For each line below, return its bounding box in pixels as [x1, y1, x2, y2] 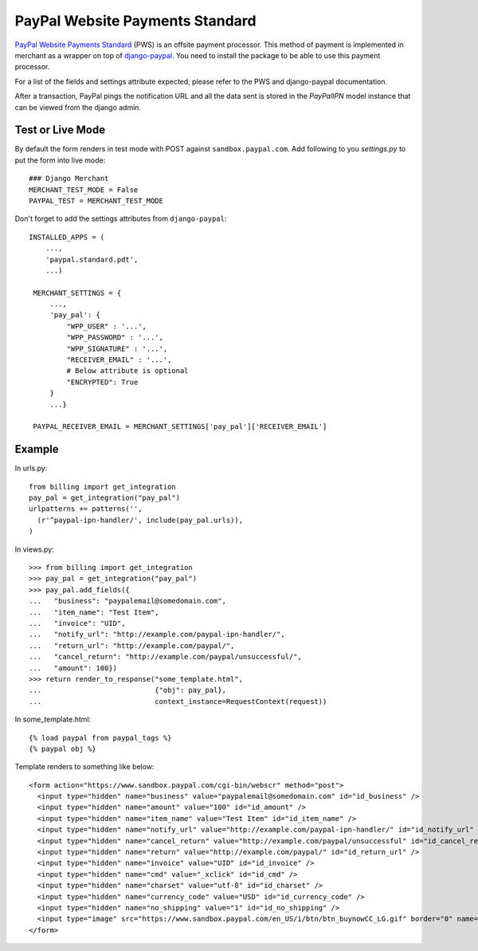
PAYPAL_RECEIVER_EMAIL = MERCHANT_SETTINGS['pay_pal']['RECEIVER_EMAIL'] [33, 422, 327, 431]
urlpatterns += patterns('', [29, 505, 143, 513]
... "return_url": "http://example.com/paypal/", [29, 641, 235, 650]
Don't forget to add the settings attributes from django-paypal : [14, 214, 227, 223]
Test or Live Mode [14, 124, 106, 137]
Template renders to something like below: [14, 762, 155, 772]
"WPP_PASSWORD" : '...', [66, 333, 163, 342]
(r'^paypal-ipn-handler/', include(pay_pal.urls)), [37, 515, 243, 525]
